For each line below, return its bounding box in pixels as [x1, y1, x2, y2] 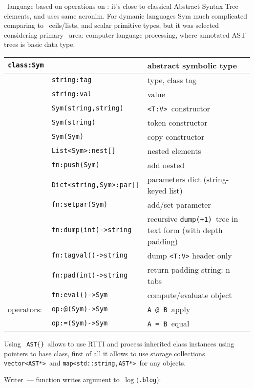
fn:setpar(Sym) [51, 200, 108, 209]
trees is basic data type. [4, 39, 75, 49]
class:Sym [8, 61, 44, 69]
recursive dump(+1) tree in [147, 213, 238, 224]
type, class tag [147, 74, 196, 86]
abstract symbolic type [147, 59, 237, 71]
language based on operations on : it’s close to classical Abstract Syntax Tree [7, 1, 238, 11]
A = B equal [147, 317, 190, 329]
